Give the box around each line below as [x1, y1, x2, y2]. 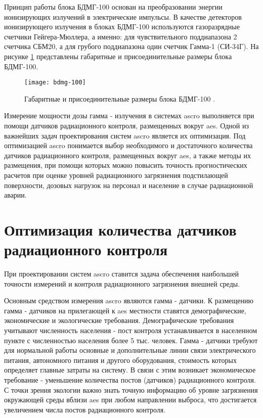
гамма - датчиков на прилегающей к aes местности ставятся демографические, [4, 305, 246, 315]
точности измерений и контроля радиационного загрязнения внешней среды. [4, 278, 240, 289]
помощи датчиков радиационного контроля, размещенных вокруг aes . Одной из [4, 120, 249, 130]
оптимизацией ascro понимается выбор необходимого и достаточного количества [4, 140, 253, 151]
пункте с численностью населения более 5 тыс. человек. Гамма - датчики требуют [4, 335, 258, 345]
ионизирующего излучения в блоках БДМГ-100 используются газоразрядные [4, 21, 240, 32]
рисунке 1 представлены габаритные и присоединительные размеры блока [4, 51, 232, 61]
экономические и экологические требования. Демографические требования [4, 315, 234, 326]
